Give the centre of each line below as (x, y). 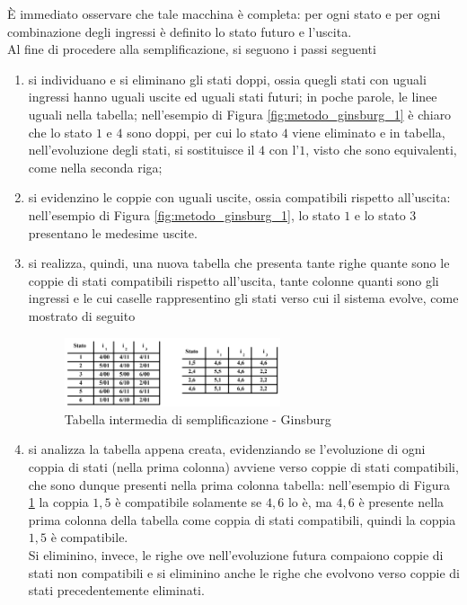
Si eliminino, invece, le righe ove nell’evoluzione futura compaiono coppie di (236, 554)
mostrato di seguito (82, 315)
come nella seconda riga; (95, 167)
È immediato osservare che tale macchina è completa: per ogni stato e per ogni (224, 13)
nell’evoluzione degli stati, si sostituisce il (141, 150)
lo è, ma (310, 502)
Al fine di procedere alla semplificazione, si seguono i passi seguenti (192, 49)
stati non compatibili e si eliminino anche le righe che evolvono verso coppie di (244, 572)
